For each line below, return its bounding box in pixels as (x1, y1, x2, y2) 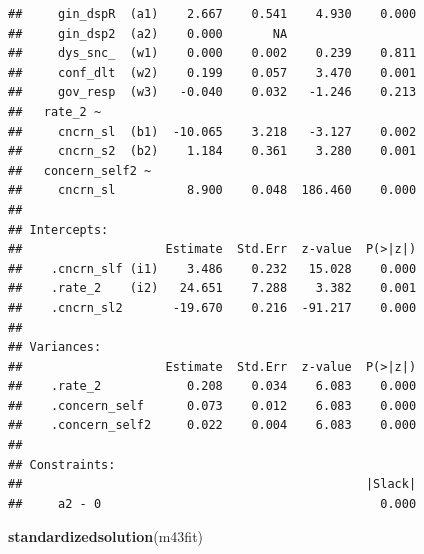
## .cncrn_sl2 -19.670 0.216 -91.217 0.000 (8, 300, 417, 315)
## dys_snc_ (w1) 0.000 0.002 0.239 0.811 (8, 46, 417, 61)
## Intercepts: (8, 222, 109, 237)
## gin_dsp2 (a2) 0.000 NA (8, 26, 288, 41)
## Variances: (8, 340, 102, 355)
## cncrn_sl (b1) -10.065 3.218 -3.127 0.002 (8, 124, 417, 139)
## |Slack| (8, 477, 417, 492)
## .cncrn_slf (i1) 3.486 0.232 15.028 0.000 (8, 261, 417, 276)
